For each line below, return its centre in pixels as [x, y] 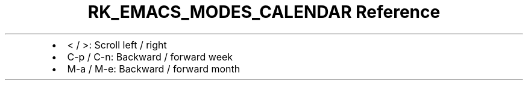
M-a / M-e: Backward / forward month [154, 69]
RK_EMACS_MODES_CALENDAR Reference [264, 12]
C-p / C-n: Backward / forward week [150, 57]
